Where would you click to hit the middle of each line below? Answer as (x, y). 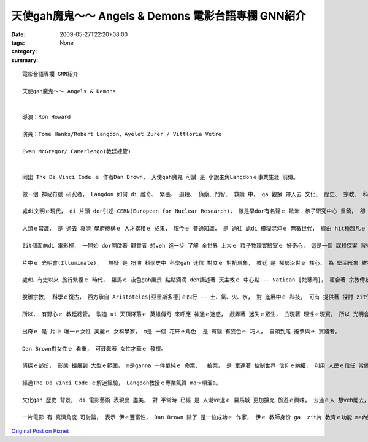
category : (24, 51)
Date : (18, 34)
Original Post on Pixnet (40, 431)
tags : (18, 42)
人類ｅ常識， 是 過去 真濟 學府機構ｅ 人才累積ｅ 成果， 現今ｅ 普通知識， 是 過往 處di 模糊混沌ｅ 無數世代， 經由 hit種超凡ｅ (194, 229)
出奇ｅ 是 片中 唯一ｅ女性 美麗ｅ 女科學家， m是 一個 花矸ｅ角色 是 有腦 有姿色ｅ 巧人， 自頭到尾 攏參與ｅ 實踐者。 (181, 331)
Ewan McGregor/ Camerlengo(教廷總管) (77, 151)
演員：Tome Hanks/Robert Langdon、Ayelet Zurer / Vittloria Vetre (122, 134)
